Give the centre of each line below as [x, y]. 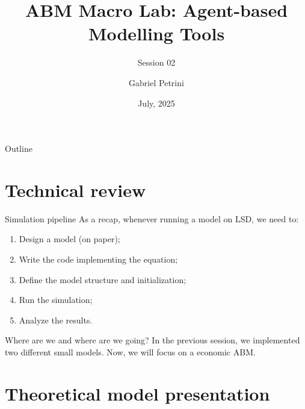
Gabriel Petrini [156, 82]
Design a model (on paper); [69, 239]
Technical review [75, 189]
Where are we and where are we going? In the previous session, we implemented [152, 340]
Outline [19, 148]
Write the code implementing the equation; [98, 259]
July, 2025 [156, 103]
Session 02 [156, 62]
